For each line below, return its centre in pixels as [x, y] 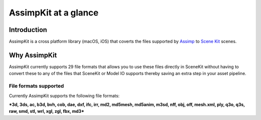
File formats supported [36, 86]
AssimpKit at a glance [54, 13]
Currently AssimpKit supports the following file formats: [64, 96]
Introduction [28, 30]
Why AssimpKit [33, 55]
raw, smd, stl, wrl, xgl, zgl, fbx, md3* [47, 111]
